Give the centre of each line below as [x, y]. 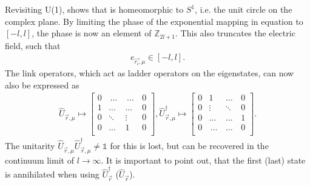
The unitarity [30, 146]
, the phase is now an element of [92, 33]
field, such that [33, 45]
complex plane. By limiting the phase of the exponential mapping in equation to [154, 21]
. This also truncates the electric [235, 33]
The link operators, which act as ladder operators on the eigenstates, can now [150, 73]
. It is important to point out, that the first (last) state [203, 160]
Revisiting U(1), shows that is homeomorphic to [94, 9]
